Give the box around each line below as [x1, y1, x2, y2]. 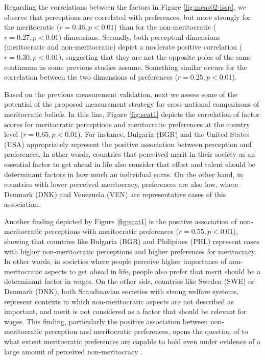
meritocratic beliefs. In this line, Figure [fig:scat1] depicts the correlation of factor [4, 108, 260, 119]
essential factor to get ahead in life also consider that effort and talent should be [4, 158, 256, 169]
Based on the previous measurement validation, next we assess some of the [4, 88, 237, 99]
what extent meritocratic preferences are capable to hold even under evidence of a [4, 336, 260, 346]
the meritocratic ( [4, 21, 60, 32]
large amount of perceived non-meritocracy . [4, 346, 143, 356]
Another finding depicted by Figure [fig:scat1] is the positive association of [4, 215, 237, 226]
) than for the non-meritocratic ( [114, 21, 216, 32]
